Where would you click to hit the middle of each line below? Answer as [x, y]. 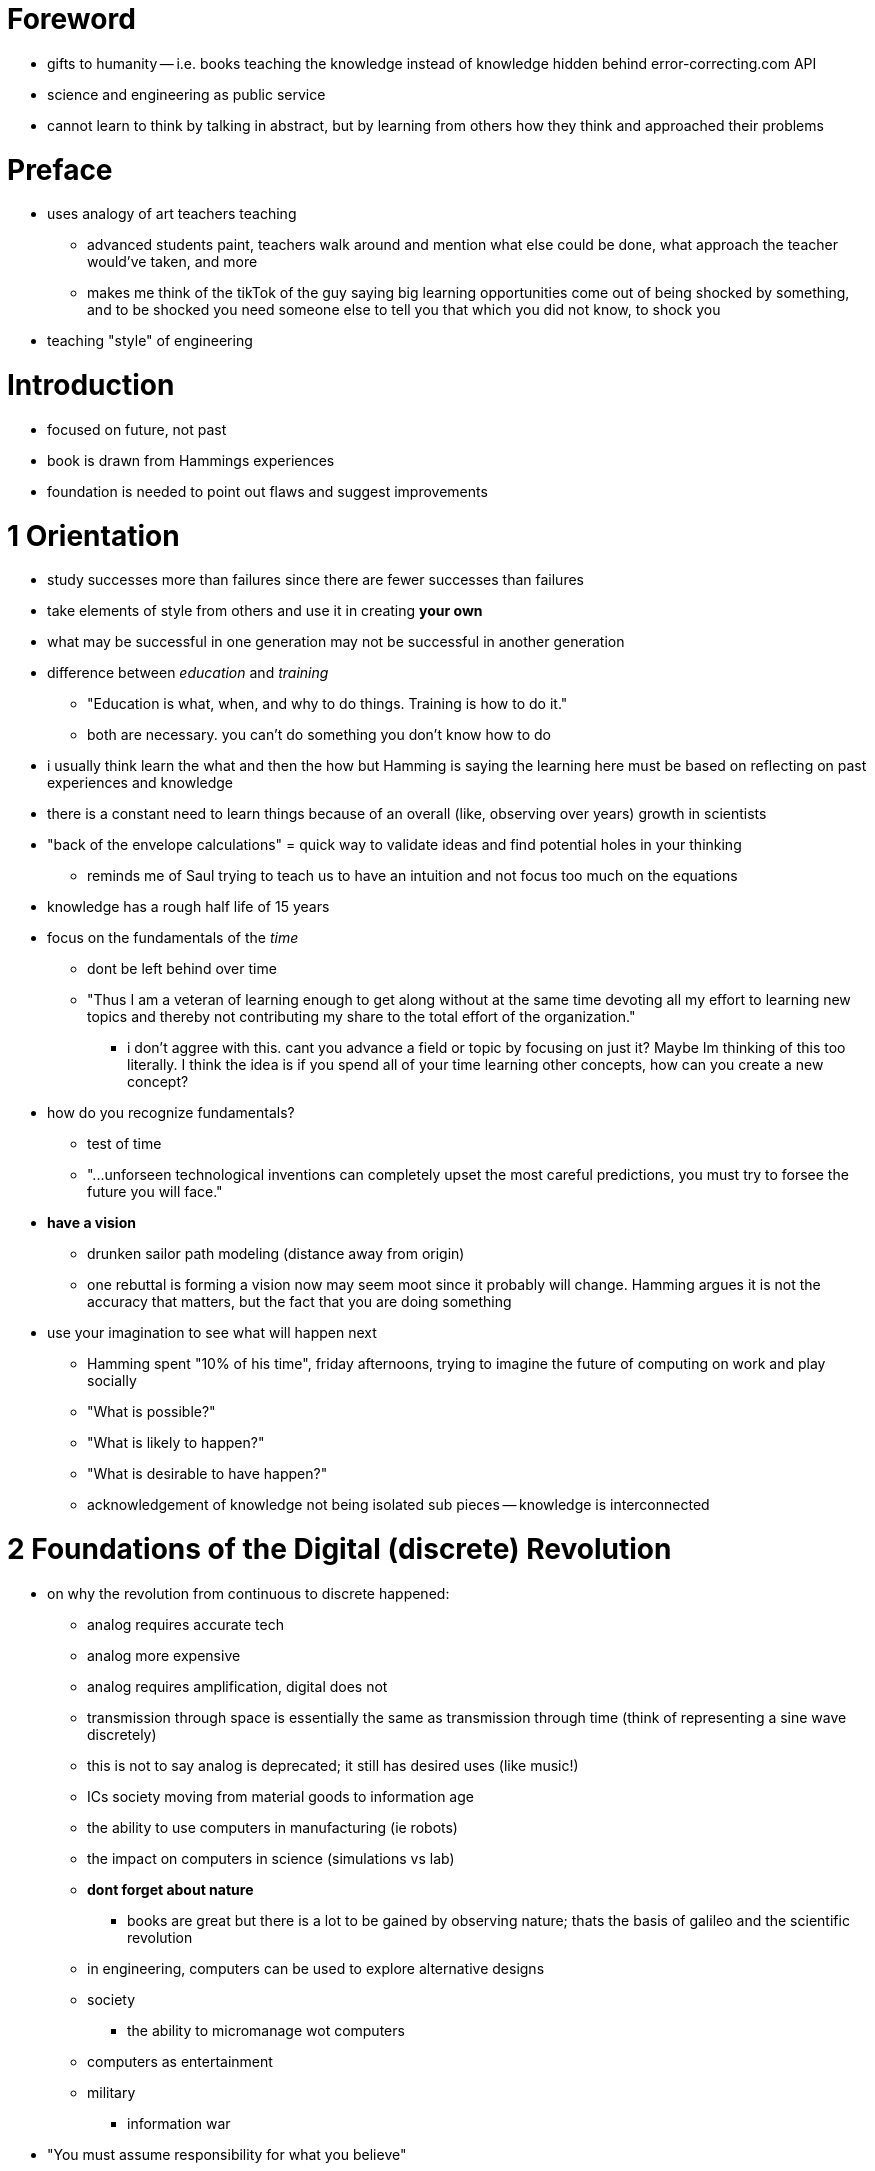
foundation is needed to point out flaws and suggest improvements [267, 491]
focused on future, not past [137, 429]
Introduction [91, 385]
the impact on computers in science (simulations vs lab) [271, 1858]
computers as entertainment [180, 2061]
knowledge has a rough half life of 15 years [188, 907]
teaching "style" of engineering [150, 341]
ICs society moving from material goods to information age [280, 1796]
